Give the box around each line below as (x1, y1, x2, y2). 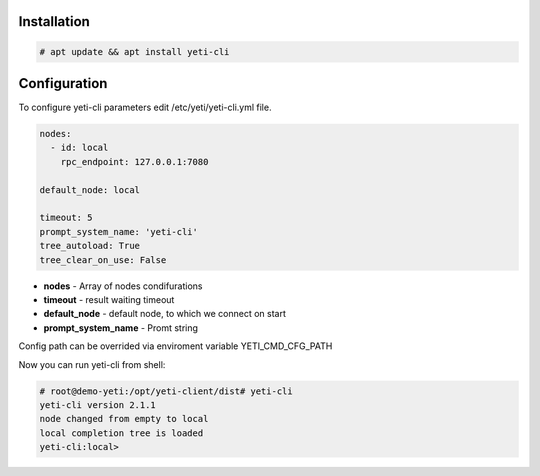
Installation (18, 13, 90, 30)
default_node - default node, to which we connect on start (43, 308, 287, 320)
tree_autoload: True (39, 240, 140, 252)
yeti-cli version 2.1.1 (39, 399, 157, 410)
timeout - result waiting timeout (43, 293, 175, 305)
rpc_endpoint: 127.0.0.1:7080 (60, 156, 209, 167)
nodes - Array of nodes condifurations (43, 280, 203, 292)
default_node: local (39, 184, 140, 195)
